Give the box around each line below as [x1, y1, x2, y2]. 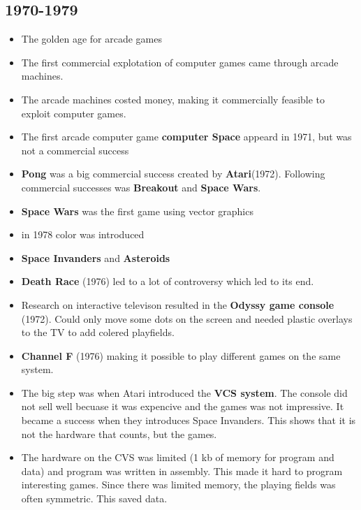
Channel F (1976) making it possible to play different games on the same [21, 348, 341, 363]
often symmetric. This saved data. [21, 491, 168, 506]
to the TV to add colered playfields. [21, 325, 175, 340]
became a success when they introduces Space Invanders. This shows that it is [21, 413, 356, 428]
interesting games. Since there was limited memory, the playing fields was [21, 477, 336, 492]
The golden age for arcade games [21, 31, 162, 46]
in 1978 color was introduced [21, 227, 145, 242]
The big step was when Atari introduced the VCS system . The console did [21, 385, 348, 400]
